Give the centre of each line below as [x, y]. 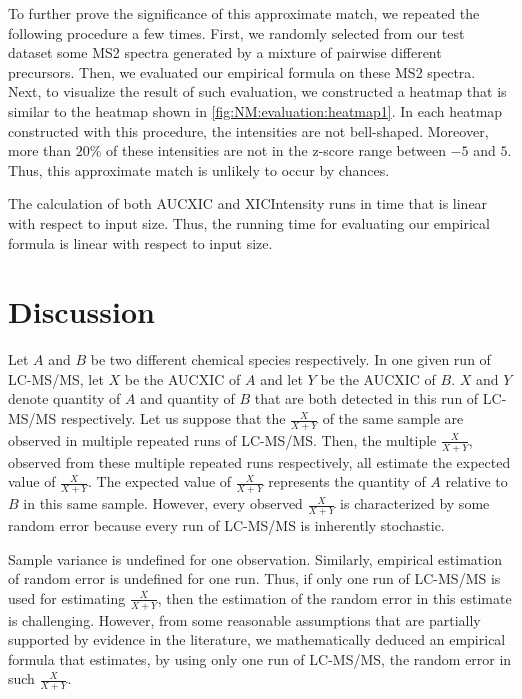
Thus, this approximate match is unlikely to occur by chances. [199, 169]
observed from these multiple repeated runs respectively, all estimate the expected [259, 461]
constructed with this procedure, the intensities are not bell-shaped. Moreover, [248, 130]
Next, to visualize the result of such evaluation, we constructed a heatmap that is [257, 91]
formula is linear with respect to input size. [140, 242]
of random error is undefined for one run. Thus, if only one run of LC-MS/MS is [254, 578]
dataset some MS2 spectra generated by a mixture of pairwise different [225, 52]
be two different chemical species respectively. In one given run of [290, 359]
